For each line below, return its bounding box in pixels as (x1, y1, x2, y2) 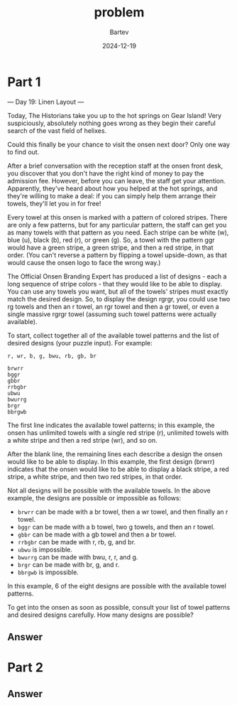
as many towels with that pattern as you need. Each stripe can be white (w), (7, 228, 229, 237)
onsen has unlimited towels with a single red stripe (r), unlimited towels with (7, 428, 229, 437)
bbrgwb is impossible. (17, 568, 79, 576)
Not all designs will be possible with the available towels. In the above (7, 486, 211, 495)
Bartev (109, 28, 129, 36)
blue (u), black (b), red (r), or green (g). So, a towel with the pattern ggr (7, 235, 215, 244)
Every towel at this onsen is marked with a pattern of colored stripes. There (7, 212, 228, 221)
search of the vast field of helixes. (7, 126, 107, 135)
